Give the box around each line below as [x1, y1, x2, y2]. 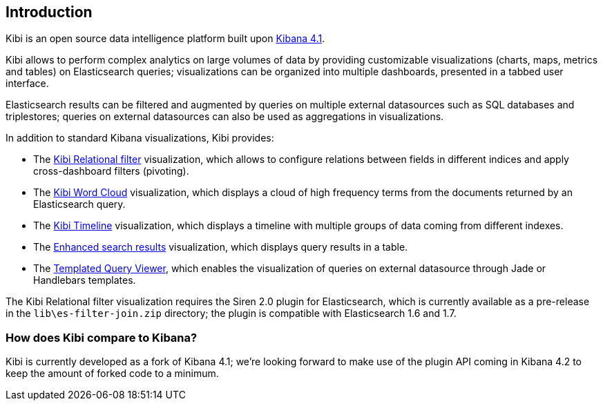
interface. [6, 77, 49, 90]
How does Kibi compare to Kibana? [6, 330, 198, 345]
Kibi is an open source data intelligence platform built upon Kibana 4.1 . [6, 32, 325, 45]
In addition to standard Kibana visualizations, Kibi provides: [6, 132, 274, 144]
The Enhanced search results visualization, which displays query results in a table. [33, 241, 408, 253]
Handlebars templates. [33, 274, 136, 287]
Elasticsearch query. [33, 198, 126, 211]
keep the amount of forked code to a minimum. [6, 367, 219, 380]
